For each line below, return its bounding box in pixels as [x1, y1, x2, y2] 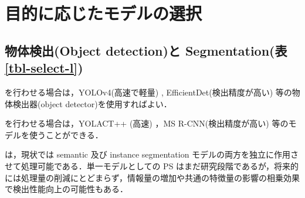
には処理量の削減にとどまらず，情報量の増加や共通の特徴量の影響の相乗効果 [5, 171, 300, 183]
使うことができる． [29, 128, 103, 141]
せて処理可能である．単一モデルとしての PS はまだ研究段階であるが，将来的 [5, 159, 299, 172]
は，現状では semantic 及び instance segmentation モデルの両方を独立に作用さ [5, 148, 299, 161]
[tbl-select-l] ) [5, 59, 83, 77]
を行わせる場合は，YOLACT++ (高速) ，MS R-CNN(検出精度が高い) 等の [5, 117, 289, 129]
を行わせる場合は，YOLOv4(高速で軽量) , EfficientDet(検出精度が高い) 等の [5, 86, 292, 98]
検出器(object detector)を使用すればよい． [12, 97, 172, 110]
